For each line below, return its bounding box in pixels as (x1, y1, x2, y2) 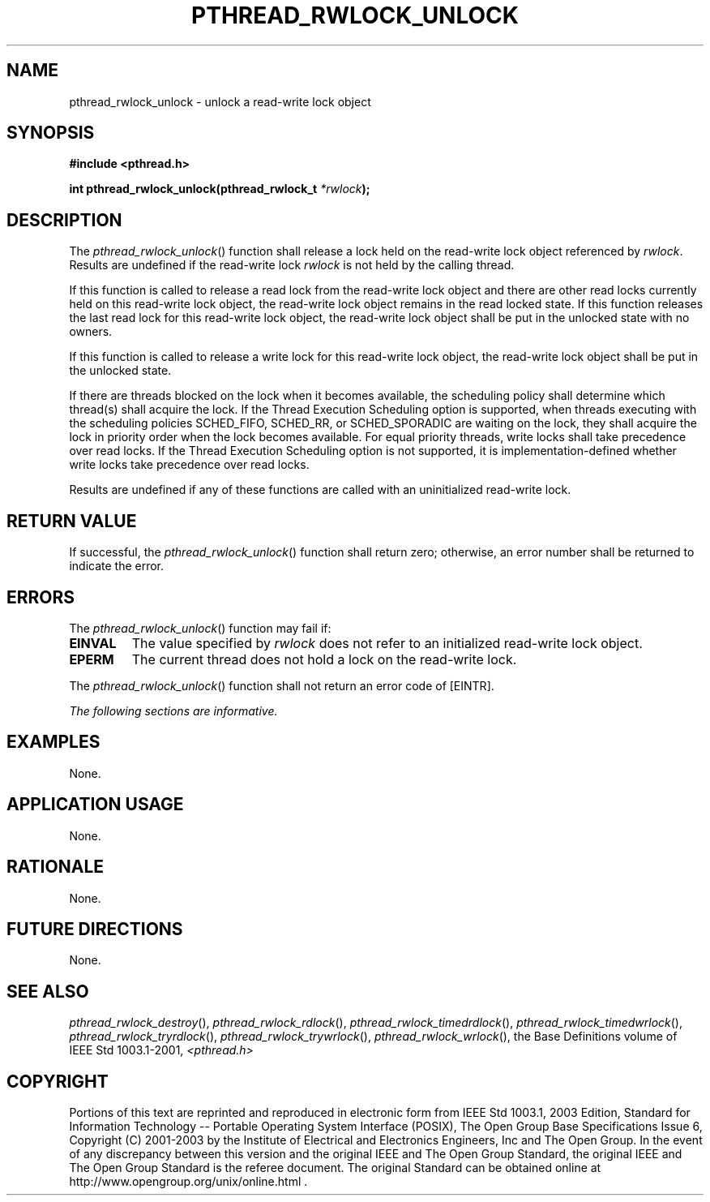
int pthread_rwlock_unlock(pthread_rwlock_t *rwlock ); (69, 182, 370, 196)
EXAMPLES (6, 732, 101, 753)
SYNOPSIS (6, 122, 95, 144)
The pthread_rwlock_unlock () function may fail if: (69, 620, 331, 635)
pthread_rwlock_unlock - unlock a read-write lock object (69, 94, 371, 109)
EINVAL (69, 634, 117, 651)
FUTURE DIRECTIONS (6, 918, 183, 939)
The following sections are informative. (69, 703, 278, 718)
